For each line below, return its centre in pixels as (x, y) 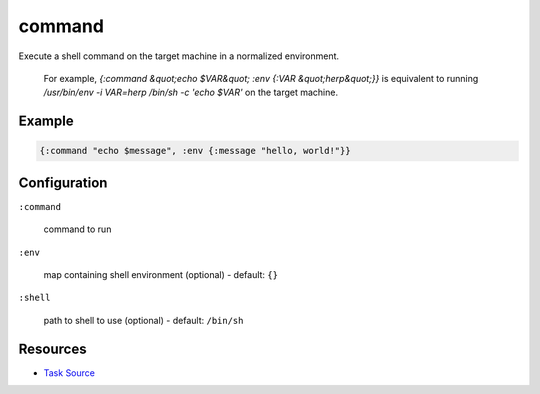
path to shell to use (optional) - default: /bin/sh (143, 320)
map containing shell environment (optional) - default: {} (161, 274)
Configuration (63, 182)
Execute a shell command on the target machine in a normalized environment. (179, 56)
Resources (52, 348)
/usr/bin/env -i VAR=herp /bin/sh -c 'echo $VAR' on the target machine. (191, 92)
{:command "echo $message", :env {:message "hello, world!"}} (195, 151)
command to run (77, 229)
